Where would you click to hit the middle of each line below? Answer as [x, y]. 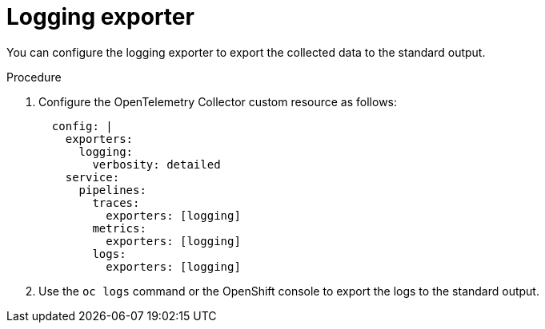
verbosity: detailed [156, 164]
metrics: [119, 228]
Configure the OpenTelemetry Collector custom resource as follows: [218, 101]
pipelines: [112, 190]
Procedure [34, 77]
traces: [116, 202]
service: [92, 177]
